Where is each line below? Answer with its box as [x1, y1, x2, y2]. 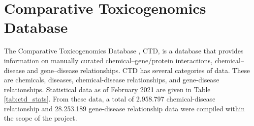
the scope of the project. [4, 113, 77, 123]
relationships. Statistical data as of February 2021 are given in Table [4, 84, 211, 94]
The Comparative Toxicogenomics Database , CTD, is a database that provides [4, 46, 244, 56]
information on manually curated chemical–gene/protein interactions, [4, 55, 213, 65]
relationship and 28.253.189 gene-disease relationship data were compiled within [4, 103, 245, 113]
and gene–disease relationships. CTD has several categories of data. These [27, 65, 250, 75]
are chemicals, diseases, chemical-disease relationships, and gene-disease [4, 75, 220, 85]
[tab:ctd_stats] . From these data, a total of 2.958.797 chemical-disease [4, 94, 216, 104]
